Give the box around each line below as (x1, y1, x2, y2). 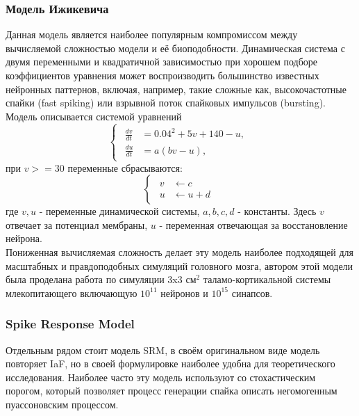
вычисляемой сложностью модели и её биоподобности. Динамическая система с (6, 40, 345, 55)
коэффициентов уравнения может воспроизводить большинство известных (6, 68, 319, 82)
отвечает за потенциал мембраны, (6, 217, 148, 232)
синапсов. (231, 285, 273, 300)
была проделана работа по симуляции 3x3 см (6, 272, 197, 287)
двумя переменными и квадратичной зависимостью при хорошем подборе (6, 54, 318, 69)
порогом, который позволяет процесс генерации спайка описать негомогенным (6, 383, 337, 398)
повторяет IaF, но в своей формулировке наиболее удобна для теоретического (6, 356, 335, 371)
